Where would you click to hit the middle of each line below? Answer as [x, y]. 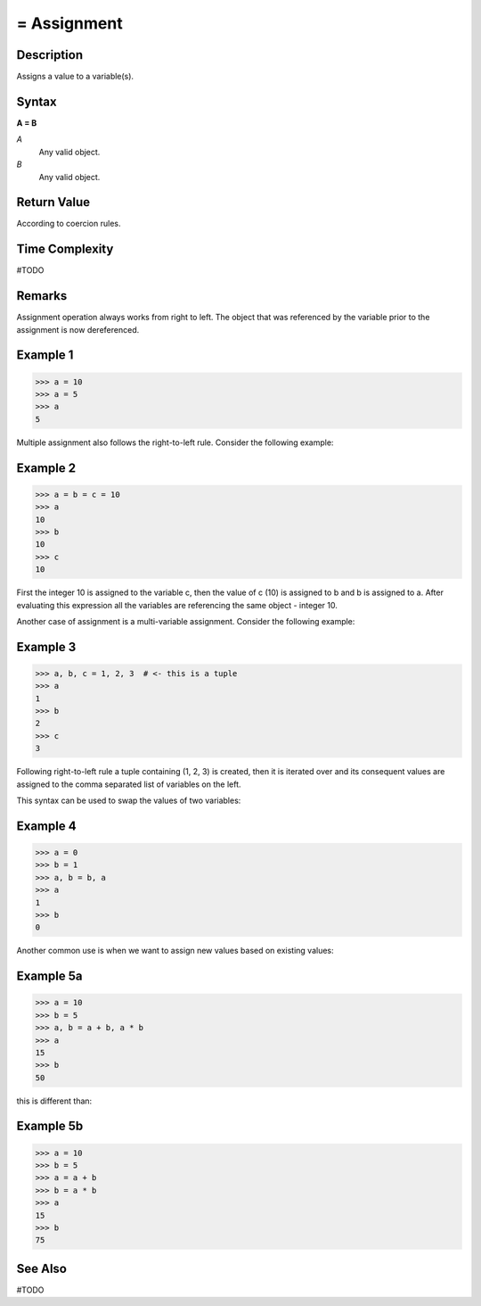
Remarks [42, 296]
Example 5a [49, 976]
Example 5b [50, 1126]
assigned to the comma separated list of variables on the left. [129, 784]
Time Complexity [65, 249]
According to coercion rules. [69, 224]
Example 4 [46, 826]
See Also [41, 1268]
